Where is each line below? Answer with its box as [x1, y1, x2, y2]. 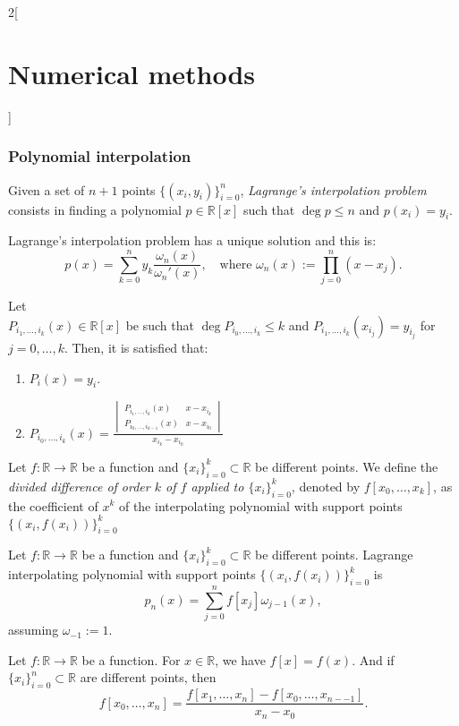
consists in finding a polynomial [8, 200, 182, 218]
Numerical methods [8, 55, 256, 91]
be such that [125, 315, 194, 334]
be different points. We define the [254, 457, 438, 475]
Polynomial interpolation [8, 145, 191, 167]
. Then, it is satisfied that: [64, 338, 208, 357]
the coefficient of [8, 496, 98, 515]
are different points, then [80, 668, 217, 687]
